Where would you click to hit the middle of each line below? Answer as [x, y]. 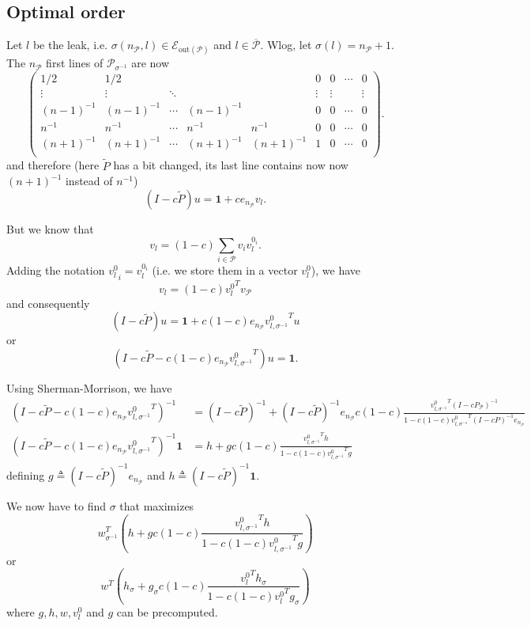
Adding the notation [56, 270]
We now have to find [56, 505]
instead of [89, 181]
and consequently [48, 303]
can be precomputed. [167, 612]
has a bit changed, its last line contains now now [231, 165]
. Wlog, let [286, 45]
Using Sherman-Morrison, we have [89, 387]
